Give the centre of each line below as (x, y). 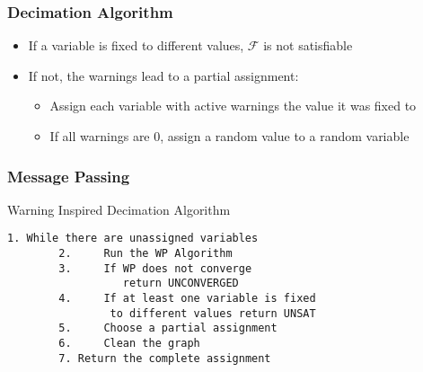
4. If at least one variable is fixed (187, 299)
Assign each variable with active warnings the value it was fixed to (233, 106)
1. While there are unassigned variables (133, 239)
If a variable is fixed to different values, (136, 45)
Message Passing (69, 176)
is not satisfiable (308, 45)
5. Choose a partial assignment (168, 328)
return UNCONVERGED (181, 283)
